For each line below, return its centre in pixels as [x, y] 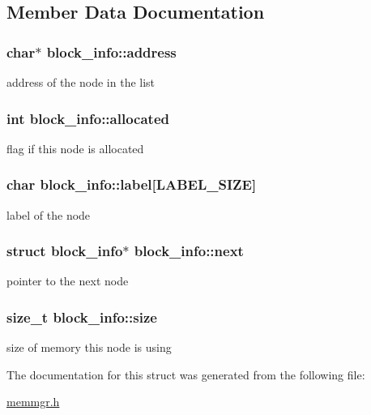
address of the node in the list [81, 82]
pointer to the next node [68, 281]
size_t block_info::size [82, 317]
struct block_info [65, 251]
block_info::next [189, 251]
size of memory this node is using [89, 347]
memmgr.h [33, 402]
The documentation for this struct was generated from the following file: [186, 374]
